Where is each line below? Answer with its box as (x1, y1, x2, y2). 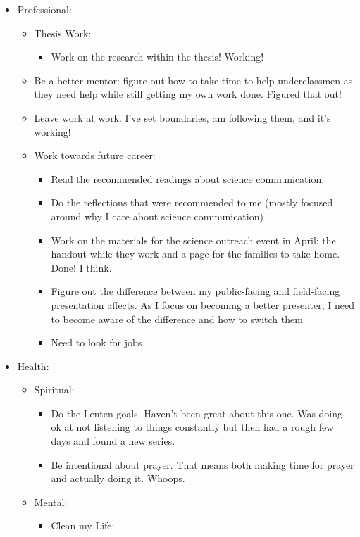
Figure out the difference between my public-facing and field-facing (51, 284, 340, 298)
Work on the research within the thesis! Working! (51, 49, 264, 64)
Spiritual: (34, 382, 75, 397)
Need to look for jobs (51, 335, 142, 350)
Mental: (34, 494, 68, 509)
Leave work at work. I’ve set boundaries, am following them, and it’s (34, 110, 331, 125)
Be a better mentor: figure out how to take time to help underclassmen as (34, 72, 353, 87)
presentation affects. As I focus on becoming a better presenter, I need (51, 297, 354, 312)
